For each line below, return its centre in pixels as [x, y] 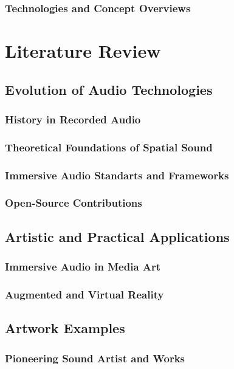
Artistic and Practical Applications [117, 236]
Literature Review [83, 51]
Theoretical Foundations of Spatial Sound [109, 147]
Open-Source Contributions [74, 203]
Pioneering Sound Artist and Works [95, 358]
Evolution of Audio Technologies [109, 89]
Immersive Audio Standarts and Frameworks [117, 175]
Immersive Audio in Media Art [83, 267]
